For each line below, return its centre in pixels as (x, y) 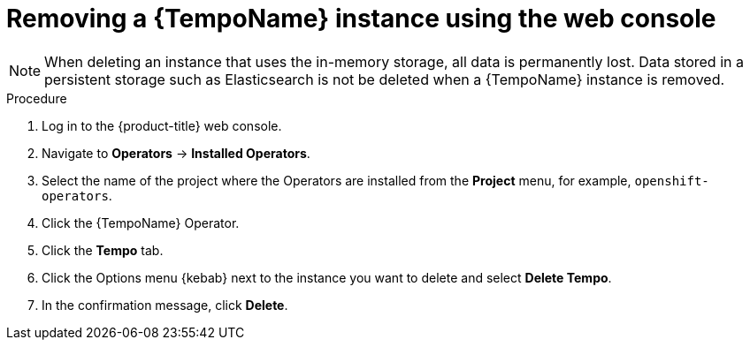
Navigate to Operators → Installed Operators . (176, 153)
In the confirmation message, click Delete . (165, 305)
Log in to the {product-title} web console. (162, 125)
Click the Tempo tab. (103, 250)
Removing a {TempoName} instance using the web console (361, 19)
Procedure (37, 98)
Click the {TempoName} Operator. (141, 223)
